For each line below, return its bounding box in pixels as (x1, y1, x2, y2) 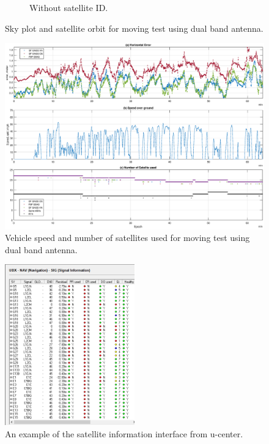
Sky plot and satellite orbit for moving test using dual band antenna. (5, 21, 263, 34)
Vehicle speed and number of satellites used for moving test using (5, 231, 250, 244)
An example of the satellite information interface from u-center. (5, 427, 243, 440)
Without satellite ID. (29, 1, 108, 13)
